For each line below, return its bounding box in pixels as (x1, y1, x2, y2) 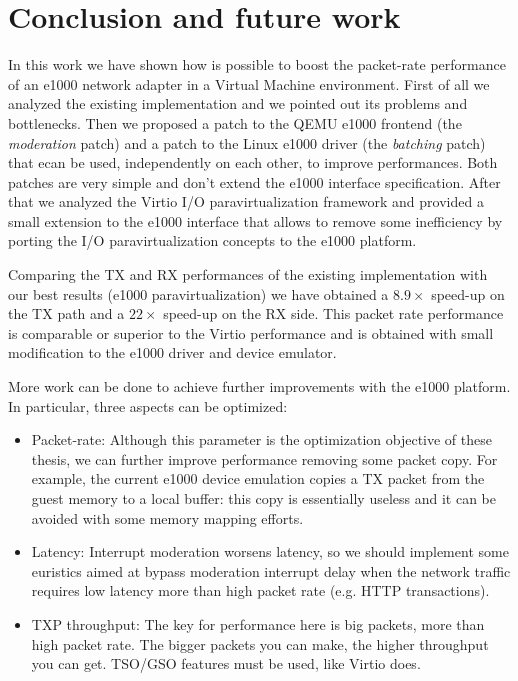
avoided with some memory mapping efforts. (31, 507, 304, 528)
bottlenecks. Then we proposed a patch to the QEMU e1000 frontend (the (8, 112, 462, 133)
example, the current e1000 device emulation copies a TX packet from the (31, 468, 485, 489)
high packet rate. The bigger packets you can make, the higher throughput (31, 633, 489, 654)
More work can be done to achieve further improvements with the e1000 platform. (8, 376, 511, 397)
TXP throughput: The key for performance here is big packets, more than (31, 613, 485, 634)
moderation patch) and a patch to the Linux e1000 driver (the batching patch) (8, 132, 486, 153)
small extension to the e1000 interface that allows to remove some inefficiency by (8, 210, 503, 231)
